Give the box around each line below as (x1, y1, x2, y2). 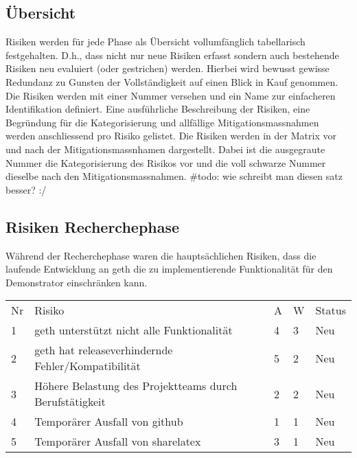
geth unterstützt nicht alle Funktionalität (34, 322, 233, 339)
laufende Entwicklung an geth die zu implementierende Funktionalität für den (5, 262, 333, 276)
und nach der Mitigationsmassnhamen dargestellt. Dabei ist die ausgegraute (5, 141, 325, 156)
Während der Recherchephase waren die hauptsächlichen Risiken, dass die (5, 248, 316, 262)
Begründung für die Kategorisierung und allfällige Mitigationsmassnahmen (5, 115, 319, 129)
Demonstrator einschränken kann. (5, 275, 148, 289)
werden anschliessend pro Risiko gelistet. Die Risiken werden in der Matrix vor (5, 128, 336, 143)
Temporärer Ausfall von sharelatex (34, 433, 201, 450)
